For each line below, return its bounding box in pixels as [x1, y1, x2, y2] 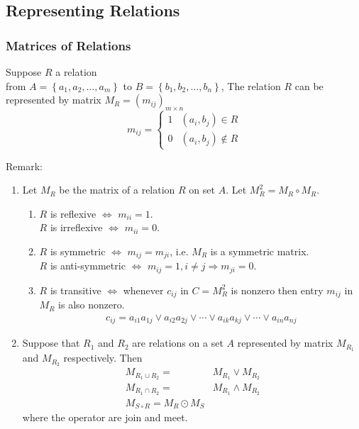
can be [294, 78, 324, 93]
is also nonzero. [58, 297, 125, 312]
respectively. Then [63, 350, 143, 365]
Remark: [6, 158, 43, 173]
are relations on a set [132, 335, 223, 350]
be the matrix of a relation [59, 182, 175, 197]
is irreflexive [50, 220, 103, 235]
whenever [123, 282, 164, 297]
